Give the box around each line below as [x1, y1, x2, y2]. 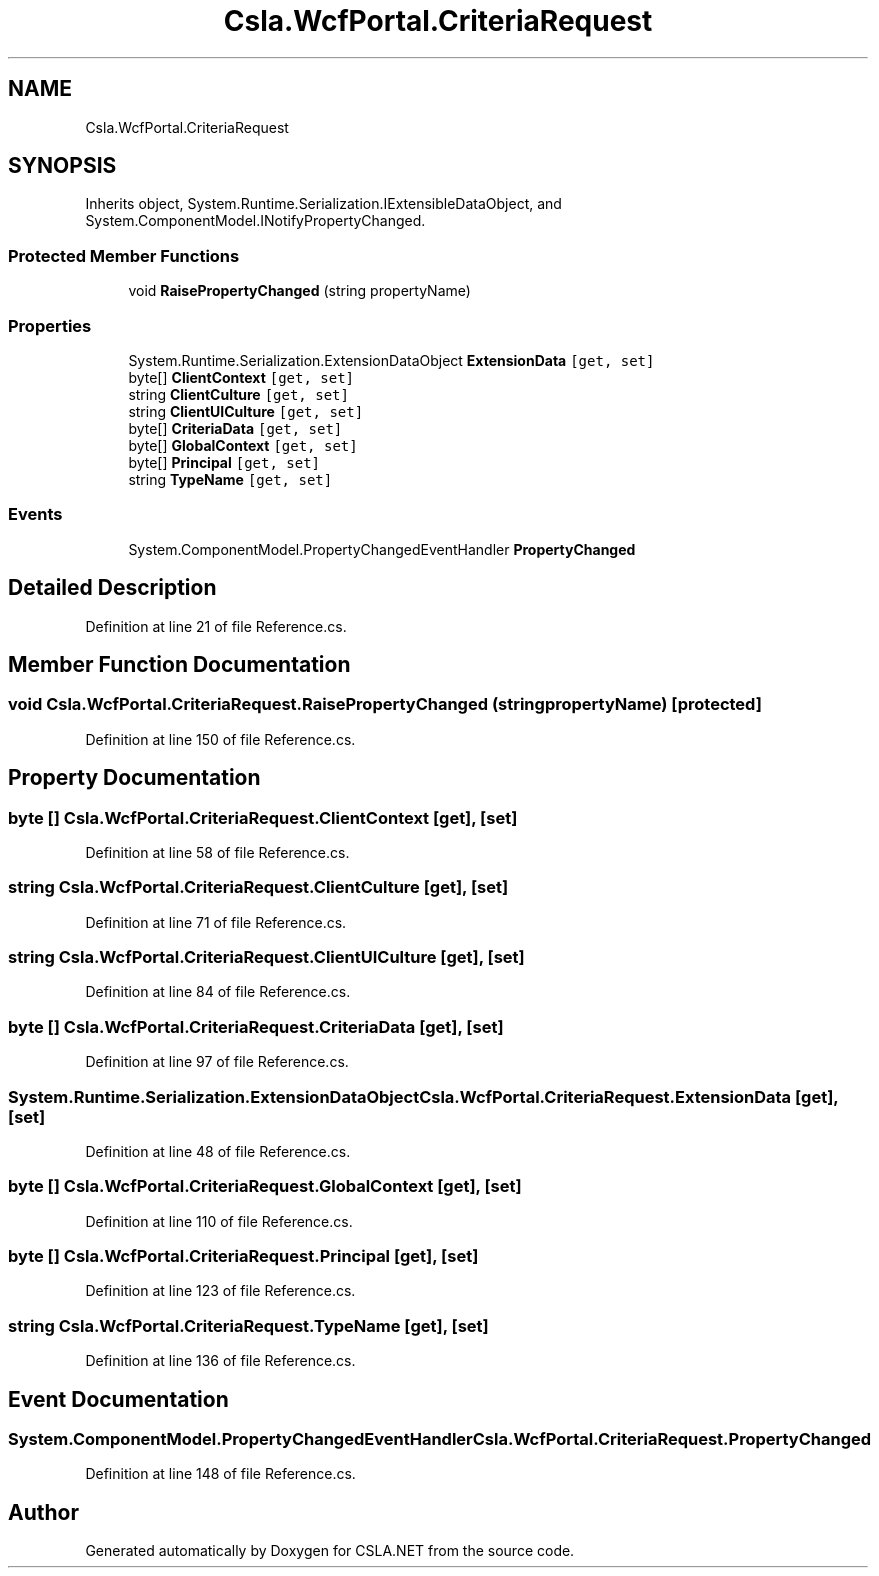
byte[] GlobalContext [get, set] [128, 436, 358, 454]
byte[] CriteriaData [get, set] [128, 419, 343, 437]
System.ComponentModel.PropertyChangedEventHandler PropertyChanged [128, 540, 636, 558]
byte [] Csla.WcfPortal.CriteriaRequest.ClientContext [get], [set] [8, 807, 518, 828]
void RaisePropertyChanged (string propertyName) [128, 282, 471, 300]
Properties [8, 315, 92, 336]
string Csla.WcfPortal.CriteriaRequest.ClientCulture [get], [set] [8, 877, 509, 898]
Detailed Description [8, 575, 217, 601]
